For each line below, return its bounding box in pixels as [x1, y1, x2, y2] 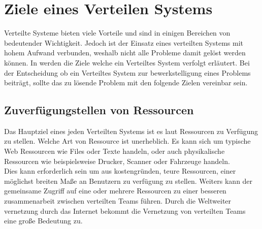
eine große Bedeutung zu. [4, 215, 83, 226]
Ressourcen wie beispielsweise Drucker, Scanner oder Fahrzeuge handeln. [4, 155, 230, 166]
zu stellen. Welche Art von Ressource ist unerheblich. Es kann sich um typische [4, 136, 251, 146]
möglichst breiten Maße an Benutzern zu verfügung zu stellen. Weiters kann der [4, 175, 253, 186]
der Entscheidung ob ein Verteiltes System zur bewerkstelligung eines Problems [4, 67, 251, 78]
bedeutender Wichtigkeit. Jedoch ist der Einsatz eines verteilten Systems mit [4, 37, 244, 48]
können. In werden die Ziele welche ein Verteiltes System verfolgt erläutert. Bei [4, 57, 250, 68]
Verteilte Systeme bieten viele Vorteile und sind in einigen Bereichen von [4, 27, 231, 38]
